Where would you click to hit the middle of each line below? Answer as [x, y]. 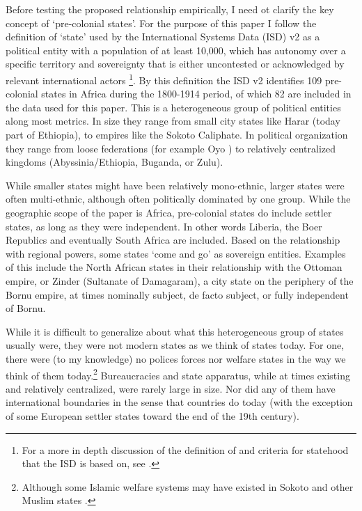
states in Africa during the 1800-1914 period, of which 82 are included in [196, 94]
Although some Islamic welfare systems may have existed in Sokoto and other [188, 486]
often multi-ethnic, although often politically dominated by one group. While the [178, 199]
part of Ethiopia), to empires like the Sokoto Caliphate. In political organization [177, 134]
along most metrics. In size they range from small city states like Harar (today [173, 121]
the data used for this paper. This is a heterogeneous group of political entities [173, 107]
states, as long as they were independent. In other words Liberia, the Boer [164, 226]
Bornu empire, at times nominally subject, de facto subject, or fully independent [177, 294]
